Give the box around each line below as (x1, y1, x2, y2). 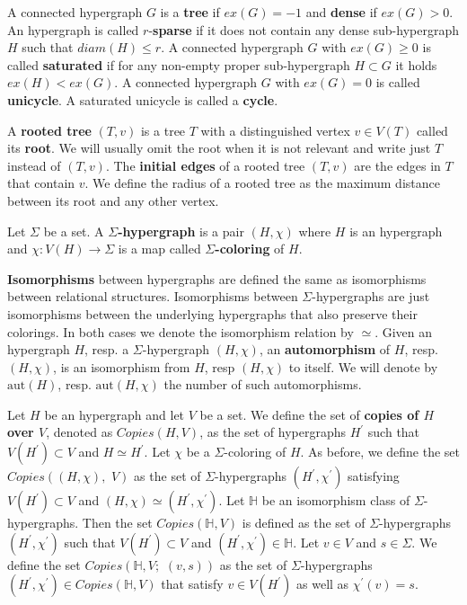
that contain (7, 173, 75, 192)
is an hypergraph (349, 221, 443, 240)
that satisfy (161, 574, 224, 593)
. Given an (374, 322, 433, 341)
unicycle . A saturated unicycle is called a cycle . (7, 90, 278, 109)
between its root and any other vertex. (7, 191, 219, 209)
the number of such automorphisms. (163, 375, 362, 394)
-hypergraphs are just (312, 287, 430, 306)
